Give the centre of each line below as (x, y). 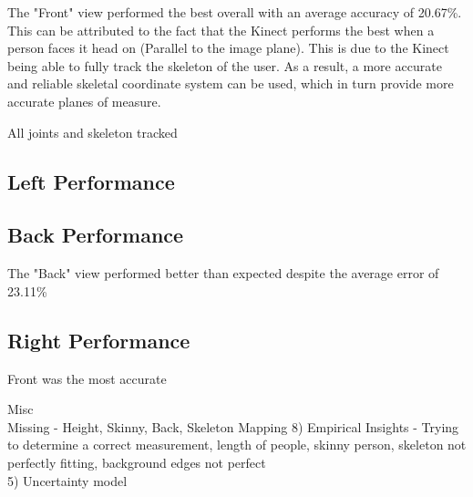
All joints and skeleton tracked (93, 132)
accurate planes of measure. (84, 101)
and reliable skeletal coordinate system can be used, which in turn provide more (231, 83)
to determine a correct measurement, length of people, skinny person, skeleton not (237, 445)
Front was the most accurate (87, 378)
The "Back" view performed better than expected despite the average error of (223, 273)
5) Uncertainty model (67, 480)
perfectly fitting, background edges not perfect (137, 462)
